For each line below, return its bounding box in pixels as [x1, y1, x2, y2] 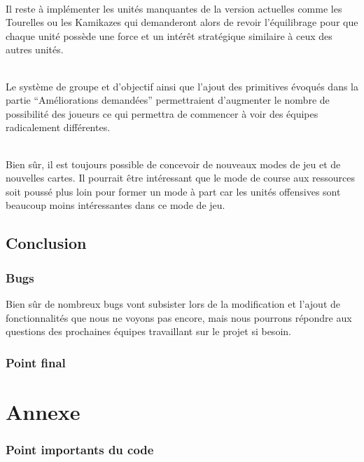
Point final [6, 353, 66, 371]
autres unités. [6, 42, 64, 57]
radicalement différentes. [6, 120, 111, 135]
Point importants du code [6, 440, 154, 458]
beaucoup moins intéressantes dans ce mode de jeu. [6, 198, 225, 212]
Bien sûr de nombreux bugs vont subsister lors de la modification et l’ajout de [6, 296, 340, 311]
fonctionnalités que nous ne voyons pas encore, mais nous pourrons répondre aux [6, 310, 352, 325]
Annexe [6, 397, 80, 426]
